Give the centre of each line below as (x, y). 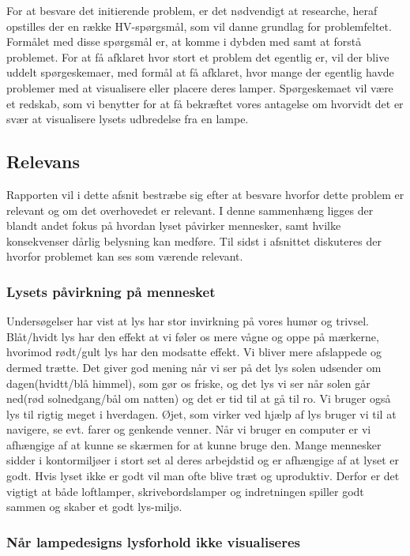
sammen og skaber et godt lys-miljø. (94, 507)
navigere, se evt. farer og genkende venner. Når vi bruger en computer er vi (189, 429)
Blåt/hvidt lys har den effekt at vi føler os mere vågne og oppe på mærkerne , (193, 336)
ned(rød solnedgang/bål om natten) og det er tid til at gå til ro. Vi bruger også (199, 398)
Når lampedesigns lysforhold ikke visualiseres (153, 541)
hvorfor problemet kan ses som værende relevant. (125, 256)
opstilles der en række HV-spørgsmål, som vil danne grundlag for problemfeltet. (199, 26)
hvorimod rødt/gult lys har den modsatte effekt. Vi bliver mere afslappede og (194, 352)
